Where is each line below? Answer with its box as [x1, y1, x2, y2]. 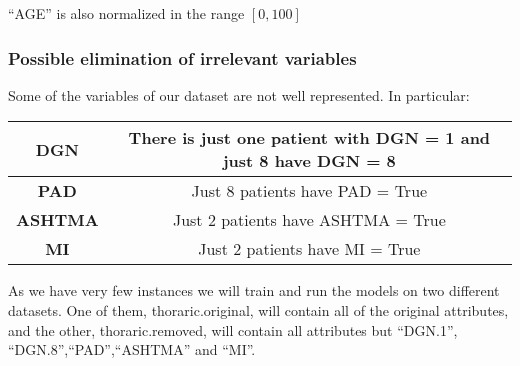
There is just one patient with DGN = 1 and [128, 126, 491, 150]
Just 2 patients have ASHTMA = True [172, 208, 446, 232]
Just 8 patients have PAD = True [191, 179, 428, 203]
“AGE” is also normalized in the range [8, 3, 245, 23]
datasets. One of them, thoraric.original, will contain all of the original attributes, [8, 300, 509, 320]
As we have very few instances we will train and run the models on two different [8, 280, 500, 301]
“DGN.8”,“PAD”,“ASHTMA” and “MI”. [8, 339, 256, 360]
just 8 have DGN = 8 [222, 149, 396, 173]
